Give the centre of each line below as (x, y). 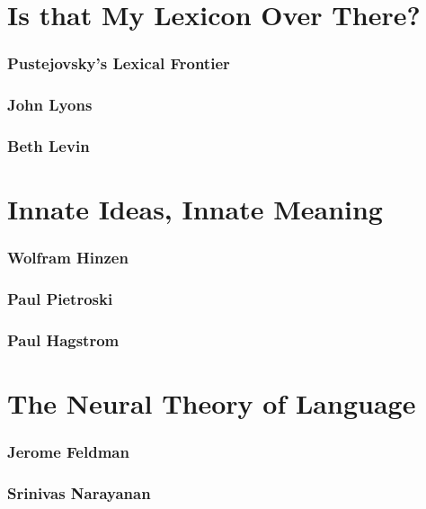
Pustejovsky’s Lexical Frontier (119, 63)
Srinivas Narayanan (79, 492)
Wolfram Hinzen (68, 258)
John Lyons (50, 105)
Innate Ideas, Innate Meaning (195, 209)
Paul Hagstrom (63, 339)
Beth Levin (49, 145)
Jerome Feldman (68, 452)
